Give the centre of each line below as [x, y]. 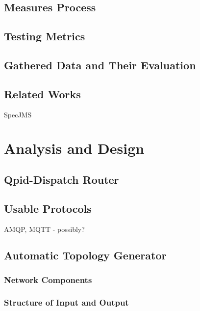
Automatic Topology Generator [85, 255]
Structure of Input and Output [66, 302]
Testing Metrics [45, 36]
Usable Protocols [48, 208]
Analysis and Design [74, 148]
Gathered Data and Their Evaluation [100, 65]
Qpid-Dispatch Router [62, 179]
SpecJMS [18, 114]
